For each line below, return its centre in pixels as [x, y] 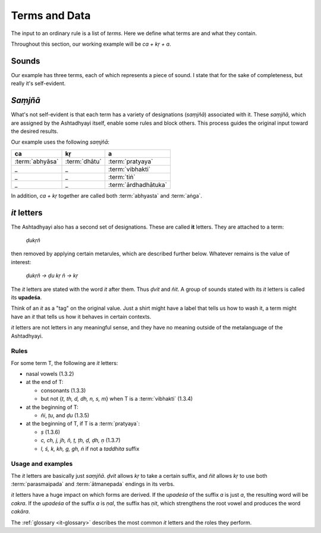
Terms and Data [51, 15]
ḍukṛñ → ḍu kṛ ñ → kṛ [52, 275]
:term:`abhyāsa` [37, 161]
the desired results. [35, 131]
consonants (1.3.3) [63, 390]
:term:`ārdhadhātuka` [138, 185]
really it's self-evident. [38, 84]
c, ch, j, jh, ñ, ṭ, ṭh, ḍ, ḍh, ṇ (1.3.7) [81, 440]
